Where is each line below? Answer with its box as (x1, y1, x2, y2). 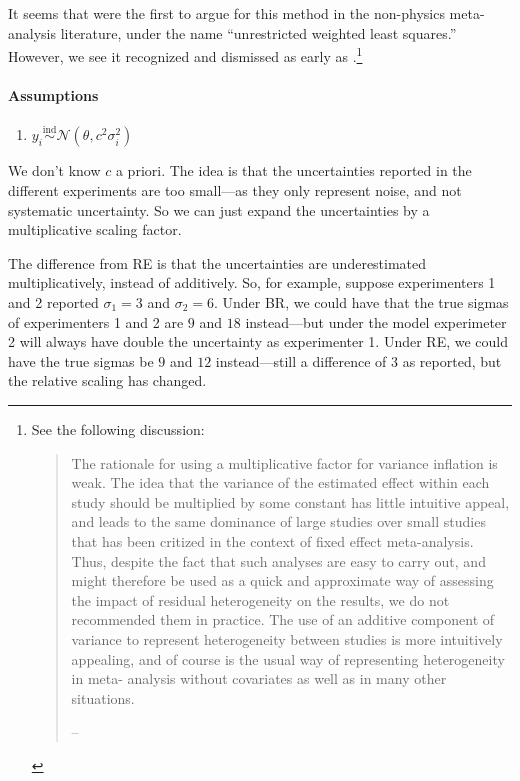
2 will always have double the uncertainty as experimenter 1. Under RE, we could (8, 331, 509, 352)
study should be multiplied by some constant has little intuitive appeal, (71, 491, 510, 512)
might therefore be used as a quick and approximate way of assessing (71, 570, 494, 591)
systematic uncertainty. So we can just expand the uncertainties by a (8, 199, 430, 220)
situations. (71, 687, 135, 708)
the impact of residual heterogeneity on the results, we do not (71, 589, 450, 610)
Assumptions (8, 85, 99, 106)
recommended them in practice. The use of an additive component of (71, 609, 495, 630)
